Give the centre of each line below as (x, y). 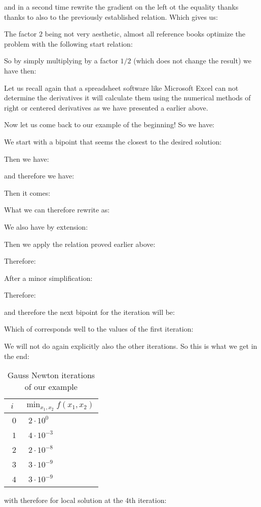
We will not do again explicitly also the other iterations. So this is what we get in (131, 346)
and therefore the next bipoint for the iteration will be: (89, 312)
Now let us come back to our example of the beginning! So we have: (109, 124)
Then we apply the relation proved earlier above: (80, 244)
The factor (21, 34)
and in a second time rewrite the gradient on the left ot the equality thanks (121, 7)
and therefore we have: (39, 176)
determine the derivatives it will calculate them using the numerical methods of (127, 98)
